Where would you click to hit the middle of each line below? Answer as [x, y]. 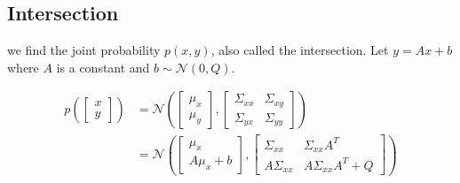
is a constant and [103, 67]
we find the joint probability [84, 50]
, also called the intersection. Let [300, 50]
